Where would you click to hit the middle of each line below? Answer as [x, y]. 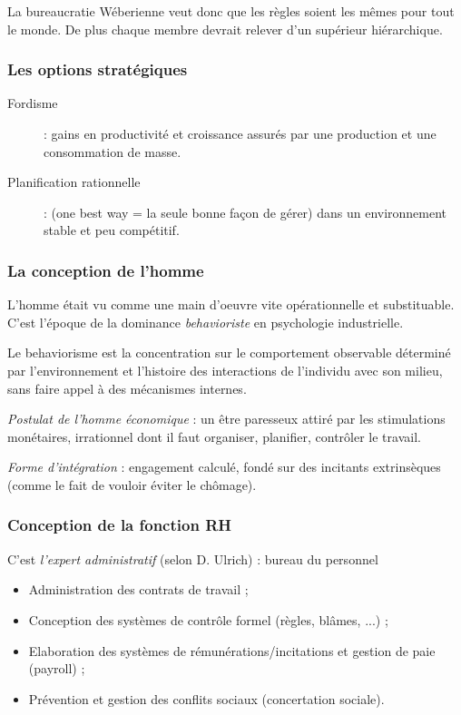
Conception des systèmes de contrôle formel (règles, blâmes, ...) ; [208, 619]
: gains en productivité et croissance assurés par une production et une [240, 133]
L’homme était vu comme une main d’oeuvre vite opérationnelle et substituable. [231, 304]
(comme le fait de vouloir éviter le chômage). [132, 484]
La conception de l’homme [106, 270]
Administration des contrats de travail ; [138, 589]
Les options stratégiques [98, 69]
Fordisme [33, 103]
